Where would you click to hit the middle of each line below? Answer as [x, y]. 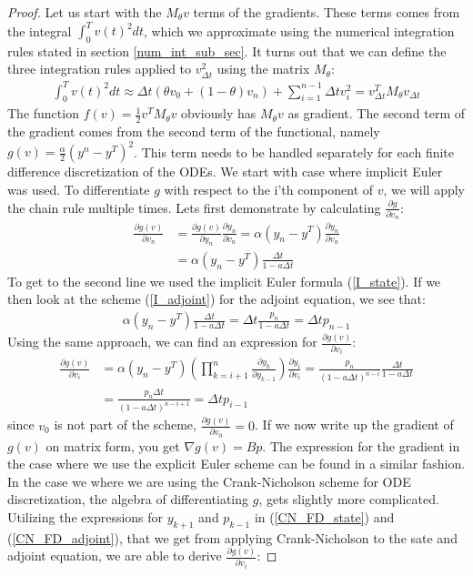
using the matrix [263, 69]
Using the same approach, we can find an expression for [162, 342]
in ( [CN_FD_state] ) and [324, 516]
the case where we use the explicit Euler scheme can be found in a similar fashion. [236, 464]
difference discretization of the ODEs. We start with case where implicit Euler [225, 172]
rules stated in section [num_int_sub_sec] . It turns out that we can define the [227, 51]
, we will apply [424, 189]
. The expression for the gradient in [361, 445]
